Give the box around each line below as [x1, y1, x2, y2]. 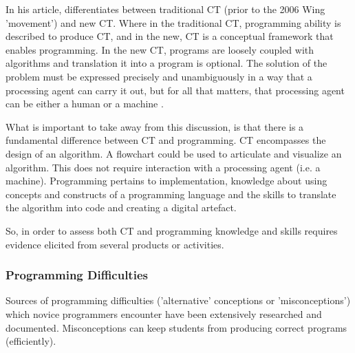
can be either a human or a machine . [6, 96, 164, 111]
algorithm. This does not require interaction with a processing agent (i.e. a [6, 160, 321, 174]
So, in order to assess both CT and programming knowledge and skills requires [6, 223, 338, 237]
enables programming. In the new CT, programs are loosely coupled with [6, 42, 314, 56]
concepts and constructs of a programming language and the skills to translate [6, 186, 336, 201]
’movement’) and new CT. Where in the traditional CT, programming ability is [6, 15, 341, 30]
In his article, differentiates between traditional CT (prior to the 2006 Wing [6, 2, 325, 16]
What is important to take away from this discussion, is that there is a [6, 119, 304, 133]
